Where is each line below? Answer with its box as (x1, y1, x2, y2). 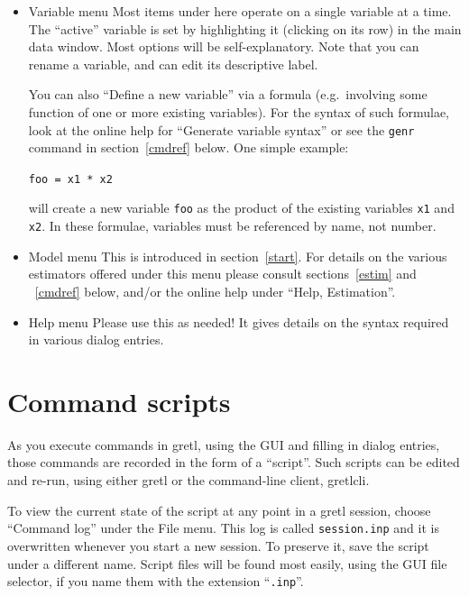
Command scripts (7, 382, 231, 419)
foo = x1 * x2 (28, 172, 113, 186)
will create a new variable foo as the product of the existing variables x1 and (28, 198, 455, 217)
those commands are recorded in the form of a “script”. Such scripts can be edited (7, 453, 460, 472)
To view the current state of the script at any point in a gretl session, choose (7, 500, 431, 519)
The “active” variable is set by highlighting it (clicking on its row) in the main (28, 19, 462, 38)
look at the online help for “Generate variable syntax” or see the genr (28, 120, 415, 139)
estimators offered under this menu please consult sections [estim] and (28, 264, 417, 283)
